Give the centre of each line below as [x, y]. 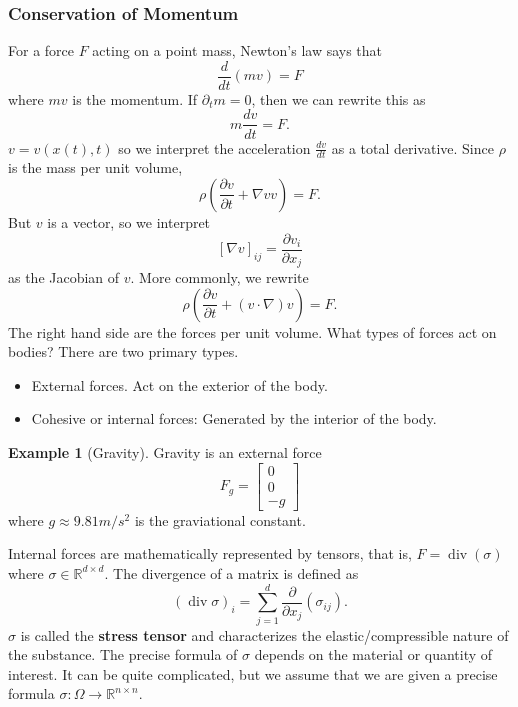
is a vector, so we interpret [129, 221]
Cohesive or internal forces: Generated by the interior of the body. [234, 418]
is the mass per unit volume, [95, 167]
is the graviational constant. [220, 519]
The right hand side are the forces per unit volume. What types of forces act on [252, 331]
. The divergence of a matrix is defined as [231, 572]
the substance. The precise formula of [123, 654]
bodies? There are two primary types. [123, 351]
